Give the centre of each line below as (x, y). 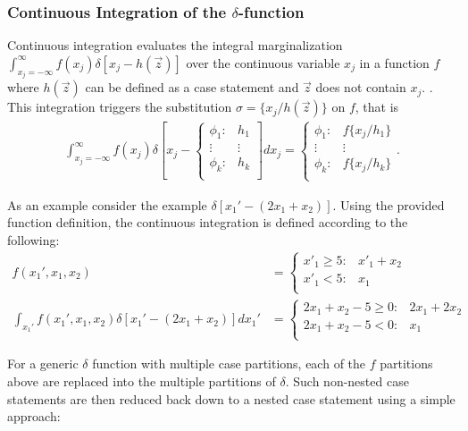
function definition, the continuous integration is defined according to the (208, 222)
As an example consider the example (107, 204)
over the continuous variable (263, 62)
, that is (377, 107)
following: (33, 239)
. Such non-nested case (347, 380)
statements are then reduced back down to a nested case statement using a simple (231, 398)
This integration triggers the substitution (120, 107)
